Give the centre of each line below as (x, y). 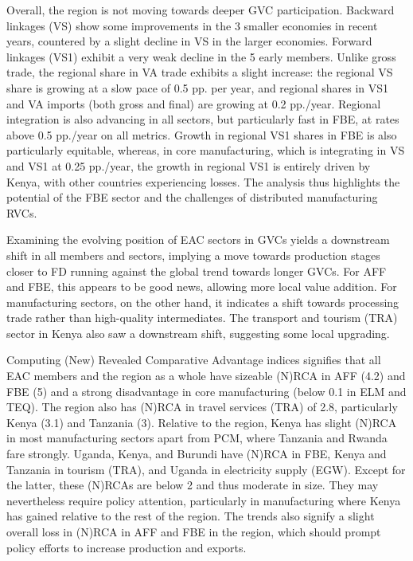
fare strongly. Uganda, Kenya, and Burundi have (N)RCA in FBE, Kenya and (197, 454)
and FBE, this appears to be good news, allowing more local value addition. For (202, 286)
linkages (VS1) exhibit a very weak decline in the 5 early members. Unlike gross (201, 56)
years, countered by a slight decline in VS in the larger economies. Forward (189, 41)
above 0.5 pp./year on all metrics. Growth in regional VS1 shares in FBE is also (202, 134)
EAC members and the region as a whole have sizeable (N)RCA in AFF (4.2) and (206, 376)
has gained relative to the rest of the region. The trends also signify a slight (191, 516)
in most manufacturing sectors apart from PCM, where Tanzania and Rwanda (197, 438)
